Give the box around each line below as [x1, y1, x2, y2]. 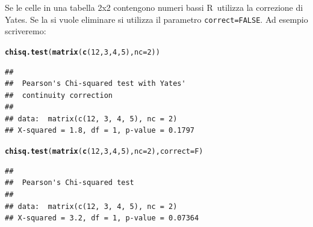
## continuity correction [5, 91, 113, 100]
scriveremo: [5, 25, 46, 37]
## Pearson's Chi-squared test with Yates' [5, 79, 186, 88]
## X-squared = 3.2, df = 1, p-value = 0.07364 [5, 214, 199, 223]
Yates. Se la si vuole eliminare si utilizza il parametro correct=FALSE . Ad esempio [5, 13, 308, 25]
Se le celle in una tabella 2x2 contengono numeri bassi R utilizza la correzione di [5, 1, 303, 13]
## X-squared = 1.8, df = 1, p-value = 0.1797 [5, 126, 194, 135]
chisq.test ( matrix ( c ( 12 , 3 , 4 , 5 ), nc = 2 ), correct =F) [5, 147, 203, 156]
